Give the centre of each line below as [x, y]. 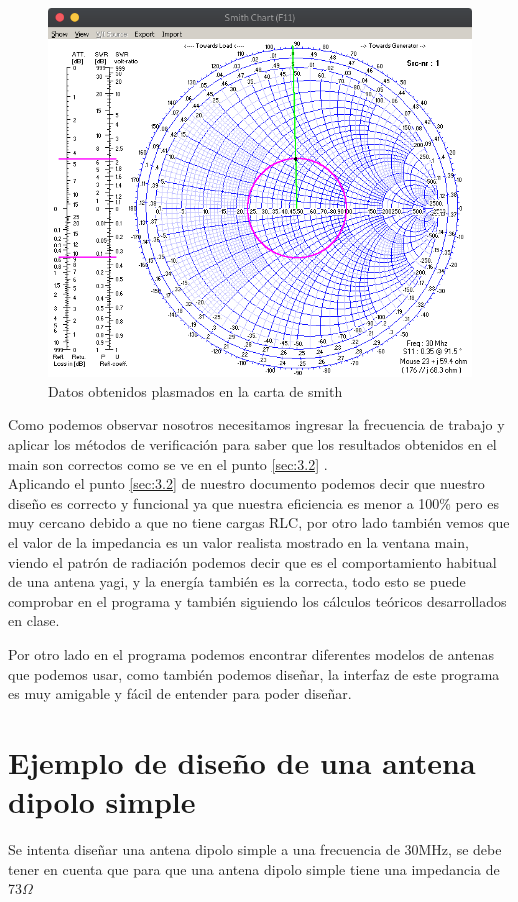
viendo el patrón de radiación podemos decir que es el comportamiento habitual [252, 561]
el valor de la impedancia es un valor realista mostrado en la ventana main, [238, 542]
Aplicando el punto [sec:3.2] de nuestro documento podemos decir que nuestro [246, 483]
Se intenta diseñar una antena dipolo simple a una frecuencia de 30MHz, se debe [255, 849]
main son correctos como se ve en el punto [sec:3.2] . [168, 463]
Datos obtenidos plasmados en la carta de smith [195, 390]
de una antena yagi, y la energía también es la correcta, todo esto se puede [237, 581]
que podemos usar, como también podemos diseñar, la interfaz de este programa [254, 673]
